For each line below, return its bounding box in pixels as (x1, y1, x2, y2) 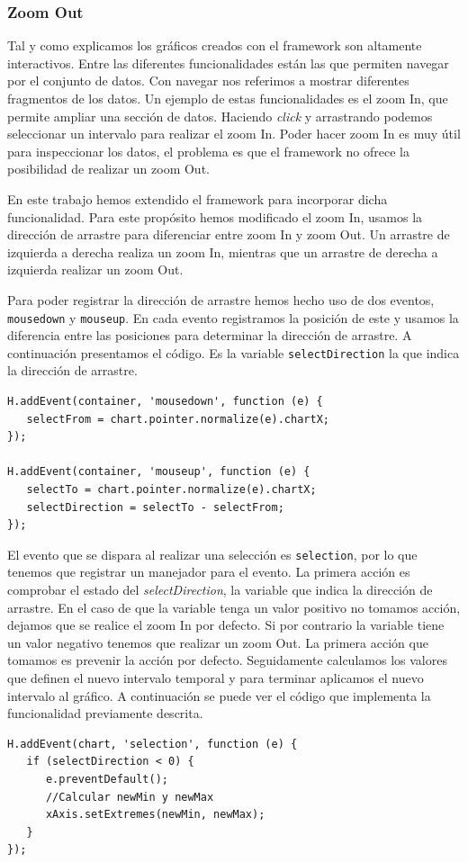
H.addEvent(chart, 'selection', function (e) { (7, 737, 298, 750)
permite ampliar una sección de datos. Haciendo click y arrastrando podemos (7, 106, 433, 125)
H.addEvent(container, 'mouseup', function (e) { (7, 465, 310, 479)
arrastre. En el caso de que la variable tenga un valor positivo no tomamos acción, (7, 597, 461, 616)
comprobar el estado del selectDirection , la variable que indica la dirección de (7, 580, 433, 599)
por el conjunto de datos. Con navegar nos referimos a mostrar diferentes (7, 71, 409, 90)
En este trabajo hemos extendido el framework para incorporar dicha (7, 189, 388, 208)
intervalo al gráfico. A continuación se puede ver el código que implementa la (7, 686, 431, 705)
